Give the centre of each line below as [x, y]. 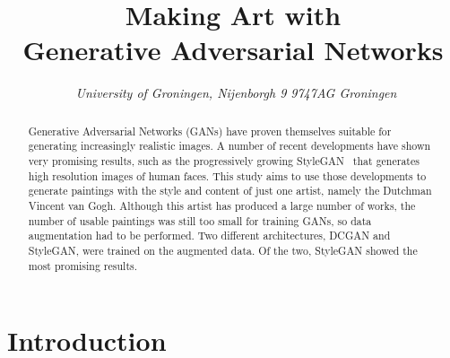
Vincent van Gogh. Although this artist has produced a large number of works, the [222, 205]
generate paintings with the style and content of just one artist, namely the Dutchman [230, 191]
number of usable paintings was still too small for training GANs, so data [200, 220]
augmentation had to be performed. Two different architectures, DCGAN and [209, 236]
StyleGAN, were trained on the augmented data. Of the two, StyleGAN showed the [223, 250]
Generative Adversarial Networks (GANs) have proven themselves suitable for [210, 131]
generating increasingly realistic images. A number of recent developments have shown [229, 146]
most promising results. [83, 265]
